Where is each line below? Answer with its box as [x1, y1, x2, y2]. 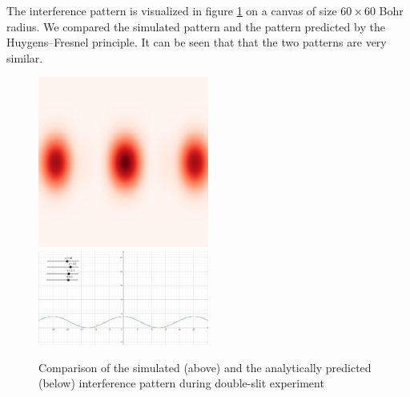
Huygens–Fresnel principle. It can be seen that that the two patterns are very [6, 34, 387, 51]
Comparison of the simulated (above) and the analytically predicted [38, 359, 372, 375]
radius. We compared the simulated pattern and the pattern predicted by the [6, 18, 385, 34]
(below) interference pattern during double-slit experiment [38, 375, 324, 391]
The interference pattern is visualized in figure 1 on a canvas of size [6, 2, 337, 18]
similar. [6, 49, 43, 66]
